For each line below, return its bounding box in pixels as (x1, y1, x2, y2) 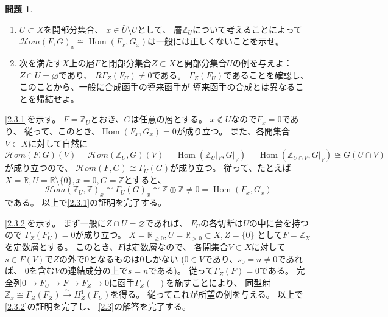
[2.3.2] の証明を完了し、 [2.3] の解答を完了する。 (5, 299, 191, 312)
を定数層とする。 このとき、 (5, 240, 118, 253)
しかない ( (144, 252, 185, 265)
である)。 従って (148, 264, 214, 277)
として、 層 (137, 23, 183, 35)
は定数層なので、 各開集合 (123, 240, 228, 253)
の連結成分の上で (59, 264, 128, 277)
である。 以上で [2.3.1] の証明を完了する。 (5, 196, 167, 209)
